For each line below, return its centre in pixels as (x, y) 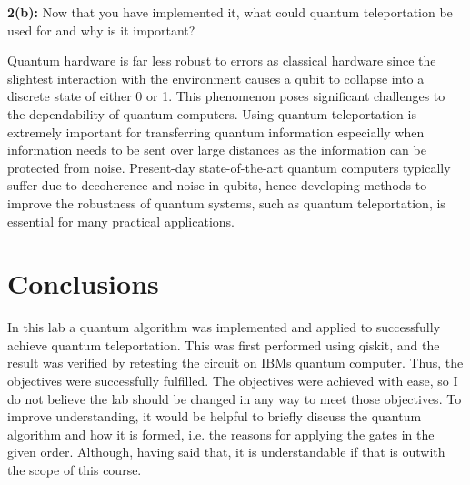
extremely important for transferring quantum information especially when (216, 131)
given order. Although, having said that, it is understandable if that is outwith (226, 452)
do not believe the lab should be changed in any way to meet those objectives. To (235, 398)
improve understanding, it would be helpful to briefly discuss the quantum (215, 416)
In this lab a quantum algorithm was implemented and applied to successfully (224, 327)
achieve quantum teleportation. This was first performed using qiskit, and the (224, 344)
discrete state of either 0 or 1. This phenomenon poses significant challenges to (226, 96)
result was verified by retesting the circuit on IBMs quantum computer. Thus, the (235, 363)
